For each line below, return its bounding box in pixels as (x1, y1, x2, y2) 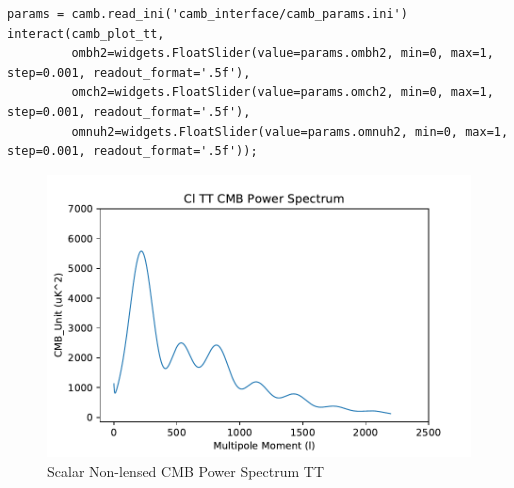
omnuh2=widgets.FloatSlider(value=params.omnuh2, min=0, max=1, (71, 124, 509, 139)
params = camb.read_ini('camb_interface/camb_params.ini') (7, 7, 408, 21)
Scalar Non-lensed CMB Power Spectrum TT (47, 461, 325, 481)
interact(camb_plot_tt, (7, 26, 165, 41)
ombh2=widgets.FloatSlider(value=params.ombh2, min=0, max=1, (71, 46, 494, 61)
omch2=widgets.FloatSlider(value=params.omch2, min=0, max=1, (71, 85, 494, 100)
